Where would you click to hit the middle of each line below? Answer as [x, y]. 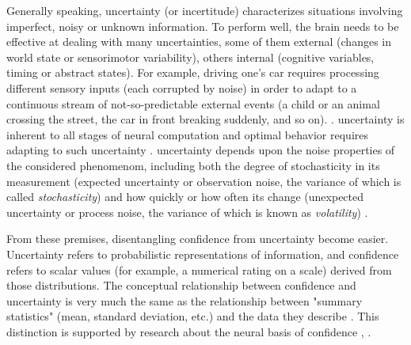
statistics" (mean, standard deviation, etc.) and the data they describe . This [193, 316]
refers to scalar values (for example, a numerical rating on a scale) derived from [199, 269]
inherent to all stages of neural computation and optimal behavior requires [188, 134]
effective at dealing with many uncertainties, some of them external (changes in [199, 42]
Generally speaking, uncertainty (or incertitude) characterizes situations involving [205, 10]
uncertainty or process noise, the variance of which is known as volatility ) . [187, 212]
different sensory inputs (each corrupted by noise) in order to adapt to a [182, 87]
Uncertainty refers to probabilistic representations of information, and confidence [203, 254]
